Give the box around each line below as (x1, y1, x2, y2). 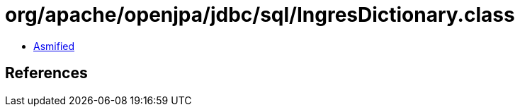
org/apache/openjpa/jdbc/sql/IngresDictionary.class (5, 3, 515, 27)
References (5, 64, 88, 82)
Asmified (33, 39, 75, 52)
